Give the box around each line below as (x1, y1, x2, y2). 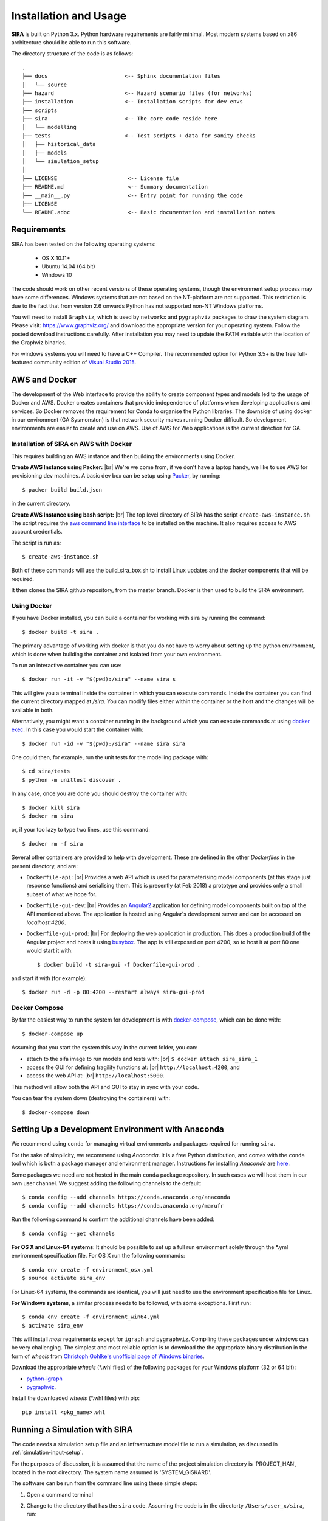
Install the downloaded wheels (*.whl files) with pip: (11, 1394, 140, 1402)
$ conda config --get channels (22, 1230, 115, 1237)
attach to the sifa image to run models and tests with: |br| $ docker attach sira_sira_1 (26, 1055, 258, 1062)
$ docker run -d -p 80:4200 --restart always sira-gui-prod (22, 989, 205, 996)
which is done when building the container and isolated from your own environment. (11, 650, 222, 658)
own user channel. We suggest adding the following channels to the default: (11, 1180, 202, 1187)
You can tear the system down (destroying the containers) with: (11, 1095, 171, 1102)
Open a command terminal (26, 1491, 94, 1498)
